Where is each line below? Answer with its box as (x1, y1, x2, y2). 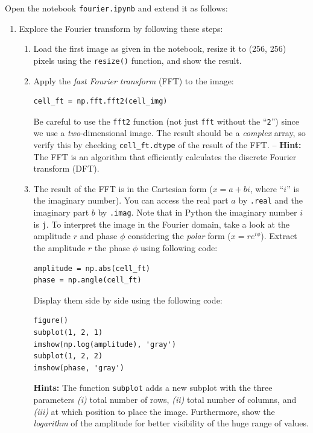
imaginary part (33, 206, 89, 219)
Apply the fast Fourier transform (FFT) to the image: (33, 74, 234, 87)
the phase (94, 241, 130, 254)
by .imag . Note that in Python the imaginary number (98, 206, 297, 219)
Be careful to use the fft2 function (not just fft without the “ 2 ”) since (33, 114, 300, 127)
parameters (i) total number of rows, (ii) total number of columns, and (33, 393, 297, 405)
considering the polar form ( (127, 229, 231, 242)
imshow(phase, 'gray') (33, 363, 124, 372)
